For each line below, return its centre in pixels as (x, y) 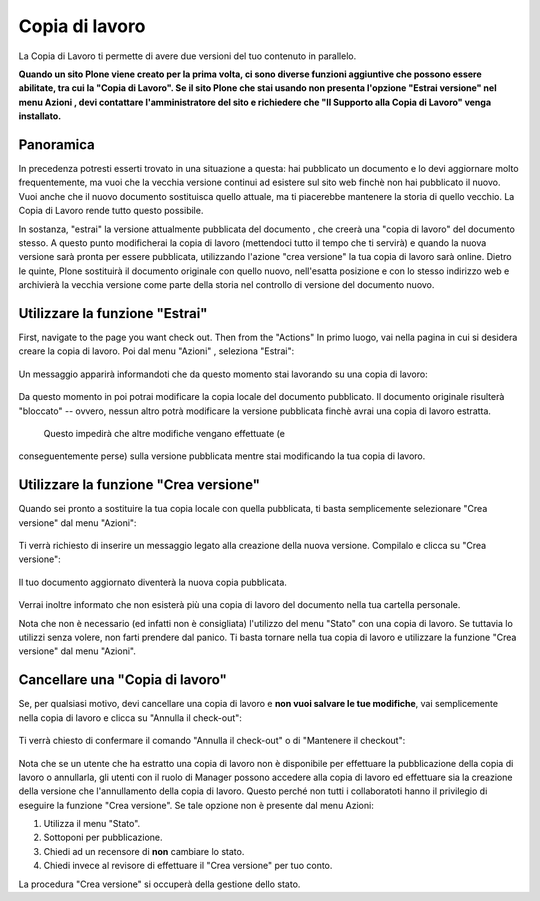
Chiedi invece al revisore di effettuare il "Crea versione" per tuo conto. (188, 866)
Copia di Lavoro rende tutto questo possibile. (111, 211)
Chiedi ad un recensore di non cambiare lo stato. (144, 851)
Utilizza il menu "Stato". (92, 824)
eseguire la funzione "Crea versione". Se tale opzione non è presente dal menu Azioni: (196, 805)
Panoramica (56, 144)
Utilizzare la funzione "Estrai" (113, 313)
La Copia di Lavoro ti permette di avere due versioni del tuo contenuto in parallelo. (187, 56)
